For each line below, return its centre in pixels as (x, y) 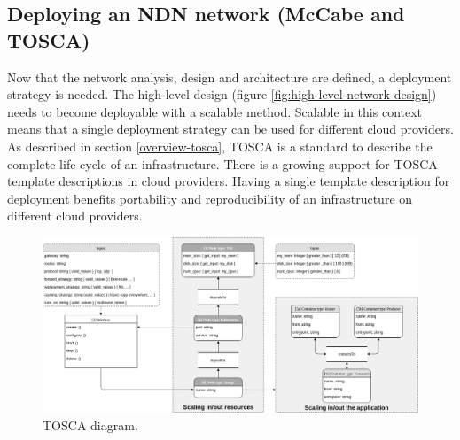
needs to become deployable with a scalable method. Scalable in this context (215, 111)
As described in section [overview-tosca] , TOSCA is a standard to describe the (220, 146)
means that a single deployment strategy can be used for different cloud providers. (230, 129)
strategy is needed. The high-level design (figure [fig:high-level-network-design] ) (222, 94)
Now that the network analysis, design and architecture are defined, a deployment (230, 77)
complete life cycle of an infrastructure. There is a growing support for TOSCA (222, 163)
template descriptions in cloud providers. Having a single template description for (229, 181)
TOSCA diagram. (90, 425)
